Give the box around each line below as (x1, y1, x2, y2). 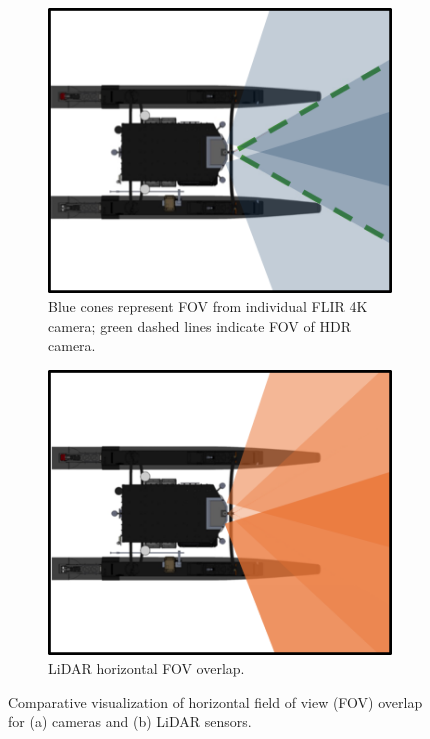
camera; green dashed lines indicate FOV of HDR (48, 315, 351, 336)
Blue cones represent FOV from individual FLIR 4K (48, 296, 368, 317)
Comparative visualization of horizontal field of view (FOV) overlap (8, 691, 423, 712)
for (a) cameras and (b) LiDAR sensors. (8, 711, 252, 732)
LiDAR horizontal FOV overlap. (48, 658, 245, 679)
